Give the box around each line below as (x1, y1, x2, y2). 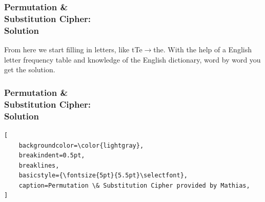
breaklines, (18, 161, 59, 169)
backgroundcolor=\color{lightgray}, (18, 142, 144, 149)
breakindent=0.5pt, (18, 152, 85, 159)
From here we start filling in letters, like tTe (4, 44, 142, 55)
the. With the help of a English (153, 44, 252, 55)
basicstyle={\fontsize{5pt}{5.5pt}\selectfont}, (18, 172, 188, 179)
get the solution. (4, 64, 55, 75)
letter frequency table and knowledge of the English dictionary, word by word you (4, 54, 261, 65)
